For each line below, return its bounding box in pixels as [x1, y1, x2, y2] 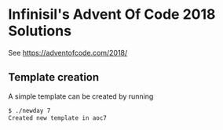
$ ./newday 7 [8, 107, 51, 114]
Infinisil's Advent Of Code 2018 [8, 5, 216, 23]
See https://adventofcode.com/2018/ [8, 48, 128, 57]
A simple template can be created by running [8, 92, 154, 101]
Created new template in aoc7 [8, 114, 108, 122]
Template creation [8, 70, 100, 84]
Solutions [8, 22, 72, 40]
